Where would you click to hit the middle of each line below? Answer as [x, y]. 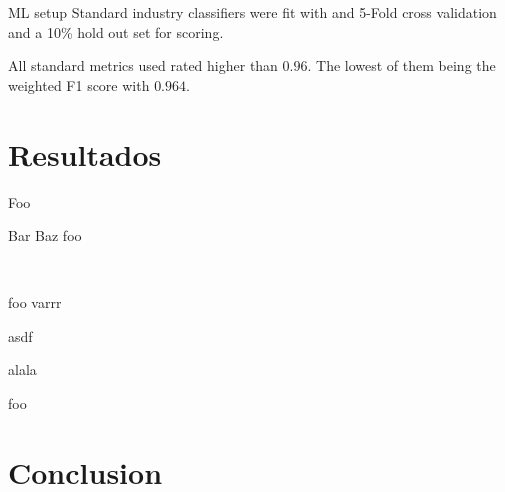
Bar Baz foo [45, 235]
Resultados [85, 153]
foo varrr [35, 302]
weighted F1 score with [79, 84]
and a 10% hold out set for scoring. [116, 31]
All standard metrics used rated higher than [143, 65]
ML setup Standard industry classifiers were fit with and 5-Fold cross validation [252, 12]
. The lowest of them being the [401, 65]
